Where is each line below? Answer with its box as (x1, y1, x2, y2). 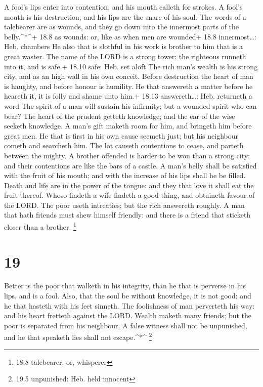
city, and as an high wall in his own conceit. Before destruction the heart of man (4, 71, 253, 81)
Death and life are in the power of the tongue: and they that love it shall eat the (4, 180, 254, 190)
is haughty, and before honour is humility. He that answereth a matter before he (4, 80, 253, 91)
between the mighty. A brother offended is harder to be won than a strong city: (4, 150, 250, 160)
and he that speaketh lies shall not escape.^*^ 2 (4, 330, 152, 342)
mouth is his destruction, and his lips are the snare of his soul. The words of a (4, 11, 246, 22)
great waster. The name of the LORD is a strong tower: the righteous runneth (4, 51, 246, 61)
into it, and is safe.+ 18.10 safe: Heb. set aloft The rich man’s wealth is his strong (4, 61, 258, 71)
